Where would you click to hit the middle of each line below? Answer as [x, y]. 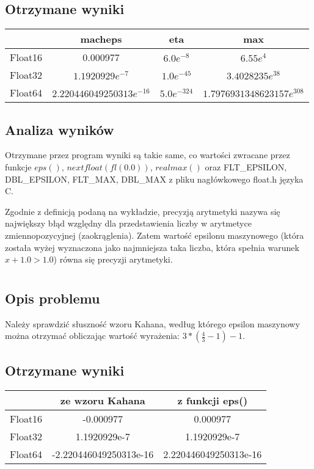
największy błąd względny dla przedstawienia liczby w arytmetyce [128, 223]
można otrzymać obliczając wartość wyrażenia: [92, 336]
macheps [101, 39]
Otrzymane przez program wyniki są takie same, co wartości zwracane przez [148, 155]
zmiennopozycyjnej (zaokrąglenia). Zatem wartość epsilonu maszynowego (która [155, 235]
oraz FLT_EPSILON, [246, 167]
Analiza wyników [60, 129]
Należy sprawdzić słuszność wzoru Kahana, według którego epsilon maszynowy [152, 323]
